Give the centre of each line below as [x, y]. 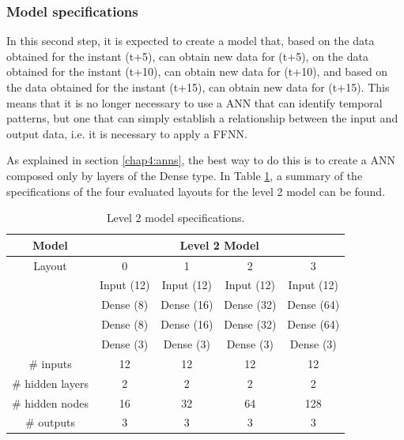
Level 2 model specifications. [176, 218]
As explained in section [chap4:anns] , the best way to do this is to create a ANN [201, 160]
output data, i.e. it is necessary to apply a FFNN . [127, 133]
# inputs [50, 363]
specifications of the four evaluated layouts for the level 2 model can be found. [196, 191]
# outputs [50, 422]
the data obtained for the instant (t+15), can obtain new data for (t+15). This [198, 87]
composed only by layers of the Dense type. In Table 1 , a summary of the [185, 175]
